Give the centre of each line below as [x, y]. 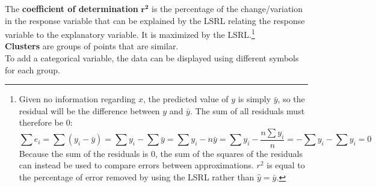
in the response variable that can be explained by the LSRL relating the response [155, 20]
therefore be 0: [46, 122]
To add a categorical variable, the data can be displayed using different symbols [152, 58]
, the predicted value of [186, 99]
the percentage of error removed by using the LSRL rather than [137, 177]
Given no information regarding [77, 99]
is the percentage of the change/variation [227, 8]
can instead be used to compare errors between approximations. [136, 165]
